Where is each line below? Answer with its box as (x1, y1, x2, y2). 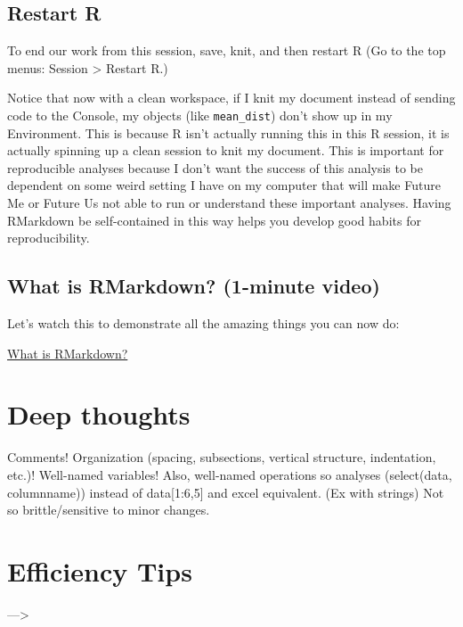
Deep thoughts (7, 396, 191, 433)
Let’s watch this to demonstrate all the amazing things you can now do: (7, 314, 400, 332)
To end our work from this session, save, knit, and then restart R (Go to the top (7, 41, 446, 60)
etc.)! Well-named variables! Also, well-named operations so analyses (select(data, (7, 465, 452, 483)
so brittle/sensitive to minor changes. (7, 500, 210, 519)
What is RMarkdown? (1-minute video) (7, 272, 380, 300)
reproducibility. (7, 228, 90, 247)
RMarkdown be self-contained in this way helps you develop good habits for (7, 210, 421, 229)
